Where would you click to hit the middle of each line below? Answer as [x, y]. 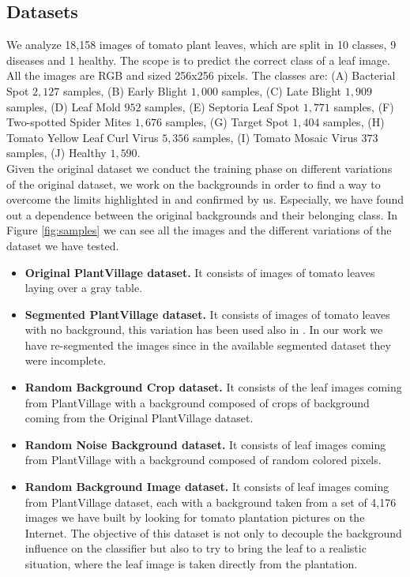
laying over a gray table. [84, 288]
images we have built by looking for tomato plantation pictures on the [195, 517]
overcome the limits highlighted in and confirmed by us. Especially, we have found [205, 199]
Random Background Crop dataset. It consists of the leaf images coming [213, 387]
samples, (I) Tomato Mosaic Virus [275, 137]
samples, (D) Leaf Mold [64, 106]
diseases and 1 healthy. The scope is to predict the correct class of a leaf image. [198, 60]
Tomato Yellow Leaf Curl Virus [83, 137]
